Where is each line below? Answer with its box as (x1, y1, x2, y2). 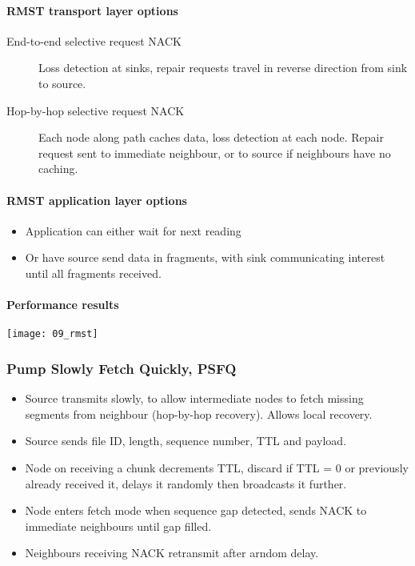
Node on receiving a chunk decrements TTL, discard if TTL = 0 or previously (25, 459, 409, 476)
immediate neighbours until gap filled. (25, 517, 212, 534)
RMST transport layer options (6, 2, 178, 18)
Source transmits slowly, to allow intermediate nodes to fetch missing (25, 390, 364, 407)
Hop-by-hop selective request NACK (6, 102, 185, 118)
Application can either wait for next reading (25, 222, 241, 239)
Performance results (6, 296, 119, 313)
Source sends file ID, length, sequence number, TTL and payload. (25, 432, 347, 449)
